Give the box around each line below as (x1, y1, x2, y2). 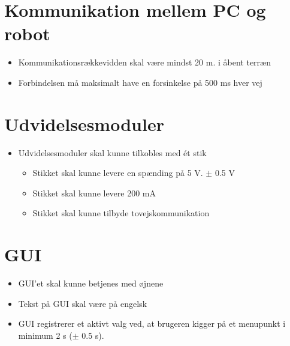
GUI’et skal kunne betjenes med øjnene (18, 277, 164, 290)
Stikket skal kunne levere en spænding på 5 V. (32, 166, 203, 179)
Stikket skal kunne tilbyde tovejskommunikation (32, 207, 210, 219)
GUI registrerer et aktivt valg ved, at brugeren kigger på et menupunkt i (18, 317, 286, 330)
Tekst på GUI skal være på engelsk (18, 297, 147, 309)
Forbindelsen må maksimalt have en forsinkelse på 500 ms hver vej (18, 76, 262, 88)
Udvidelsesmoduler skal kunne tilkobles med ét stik (18, 146, 207, 159)
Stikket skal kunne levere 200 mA (32, 186, 156, 199)
